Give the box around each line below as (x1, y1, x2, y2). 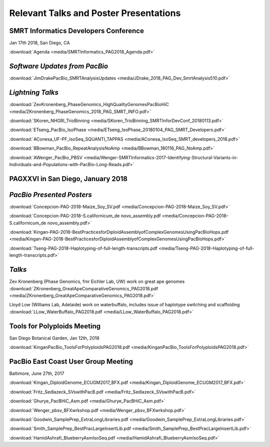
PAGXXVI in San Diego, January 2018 (9, 174, 127, 183)
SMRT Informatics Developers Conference (9, 27, 144, 35)
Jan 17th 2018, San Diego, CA (9, 40, 70, 46)
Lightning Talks (9, 88, 58, 97)
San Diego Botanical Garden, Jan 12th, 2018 (9, 335, 99, 341)
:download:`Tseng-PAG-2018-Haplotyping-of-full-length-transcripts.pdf (9, 245, 157, 251)
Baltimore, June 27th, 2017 (9, 370, 64, 376)
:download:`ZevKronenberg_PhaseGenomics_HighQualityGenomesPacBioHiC (9, 102, 169, 108)
